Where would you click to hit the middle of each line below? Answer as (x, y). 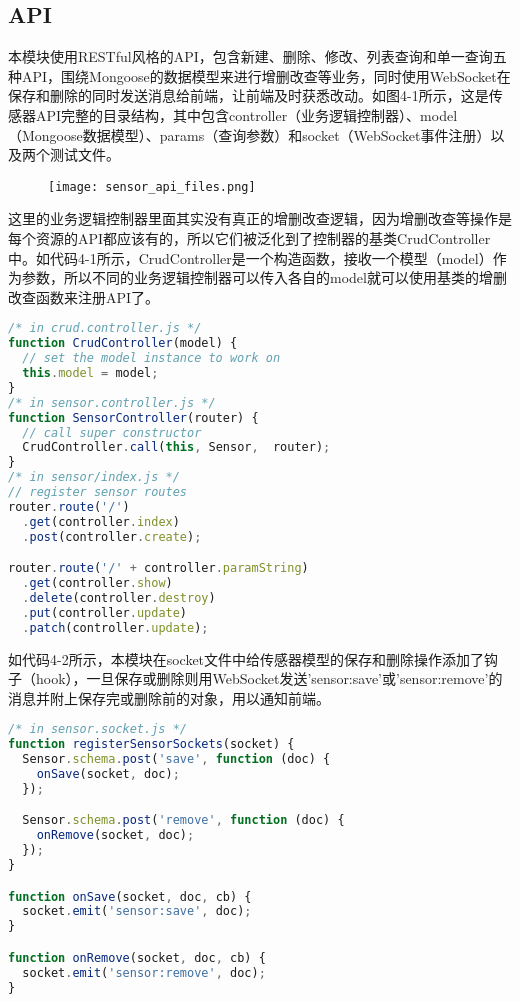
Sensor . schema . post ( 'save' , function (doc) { (176, 759)
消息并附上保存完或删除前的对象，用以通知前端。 (169, 697)
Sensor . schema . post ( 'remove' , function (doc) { (183, 820)
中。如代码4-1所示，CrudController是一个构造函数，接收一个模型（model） (250, 257)
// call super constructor (112, 432)
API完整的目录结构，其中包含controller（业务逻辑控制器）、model (246, 114)
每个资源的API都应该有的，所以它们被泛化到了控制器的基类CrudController (249, 238)
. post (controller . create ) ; (112, 536)
